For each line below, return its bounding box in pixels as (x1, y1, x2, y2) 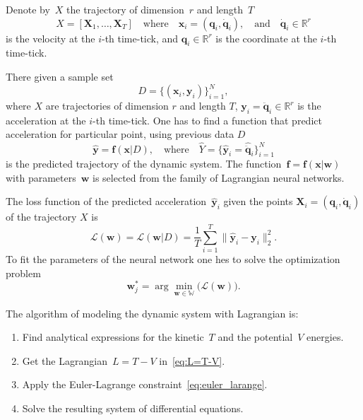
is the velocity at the (6, 30, 95, 45)
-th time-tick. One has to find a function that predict (93, 112, 322, 127)
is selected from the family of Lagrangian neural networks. (93, 170, 345, 185)
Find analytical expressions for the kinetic (22, 329, 204, 344)
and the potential (218, 329, 293, 344)
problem (6, 265, 41, 280)
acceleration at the (6, 112, 86, 127)
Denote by (6, 2, 50, 16)
